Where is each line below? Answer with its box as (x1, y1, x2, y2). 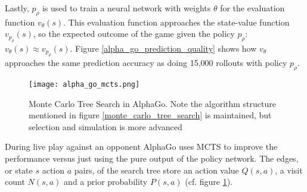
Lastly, (5, 2, 29, 14)
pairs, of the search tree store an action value (74, 163, 239, 176)
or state (5, 163, 33, 176)
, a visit (275, 163, 303, 176)
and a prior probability (64, 175, 148, 188)
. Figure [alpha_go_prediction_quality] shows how (70, 42, 257, 54)
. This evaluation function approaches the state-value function (63, 15, 290, 28)
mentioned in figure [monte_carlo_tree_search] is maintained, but (29, 109, 272, 121)
